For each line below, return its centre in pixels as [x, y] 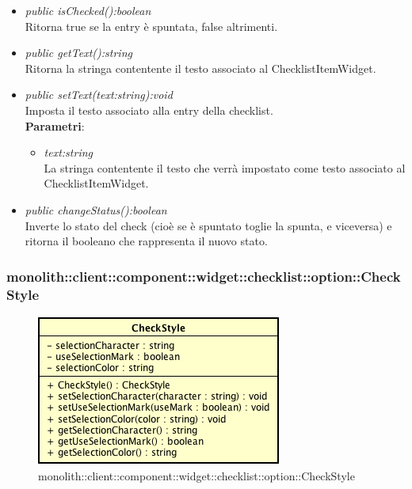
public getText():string [78, 53]
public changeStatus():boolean [96, 209]
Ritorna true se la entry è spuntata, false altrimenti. [151, 26]
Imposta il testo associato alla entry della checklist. [149, 110]
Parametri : [55, 125]
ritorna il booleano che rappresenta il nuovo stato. [146, 241]
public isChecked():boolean [88, 10]
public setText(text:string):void [99, 95]
